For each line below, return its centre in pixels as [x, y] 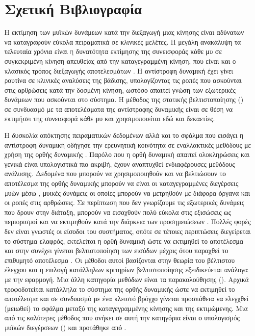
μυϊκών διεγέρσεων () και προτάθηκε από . [65, 327]
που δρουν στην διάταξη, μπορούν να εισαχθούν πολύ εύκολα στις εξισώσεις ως [118, 212]
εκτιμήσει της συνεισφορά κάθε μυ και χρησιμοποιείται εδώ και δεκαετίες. [110, 118]
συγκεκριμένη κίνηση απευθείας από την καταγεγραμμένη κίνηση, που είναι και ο [120, 61]
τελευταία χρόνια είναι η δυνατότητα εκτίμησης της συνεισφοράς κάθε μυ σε [113, 51]
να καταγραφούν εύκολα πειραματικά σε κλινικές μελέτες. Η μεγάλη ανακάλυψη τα [123, 41]
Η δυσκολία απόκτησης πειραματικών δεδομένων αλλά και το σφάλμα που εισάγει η [124, 135]
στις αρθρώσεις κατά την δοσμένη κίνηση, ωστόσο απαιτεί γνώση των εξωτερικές [120, 90]
